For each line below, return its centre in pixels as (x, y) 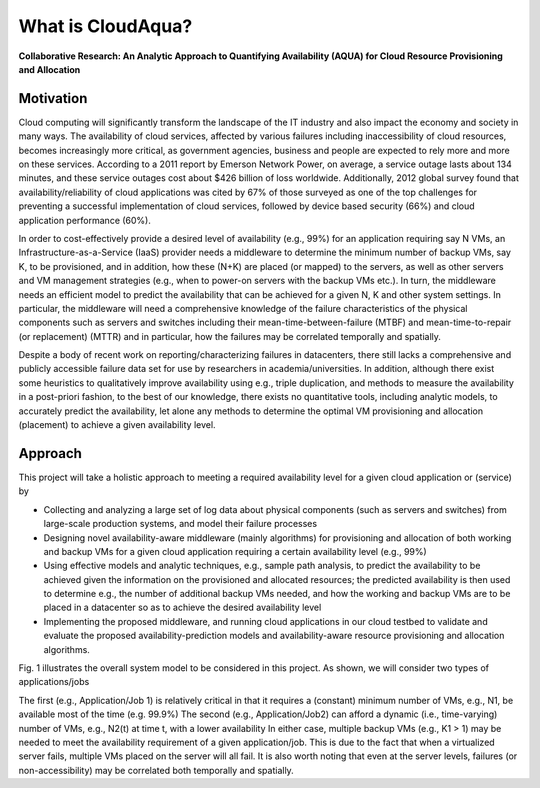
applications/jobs (54, 682)
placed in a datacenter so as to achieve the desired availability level (182, 607)
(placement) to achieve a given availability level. (117, 425)
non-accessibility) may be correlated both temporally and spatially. (156, 770)
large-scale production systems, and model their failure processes (180, 524)
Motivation (53, 98)
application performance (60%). (85, 220)
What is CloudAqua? (105, 26)
